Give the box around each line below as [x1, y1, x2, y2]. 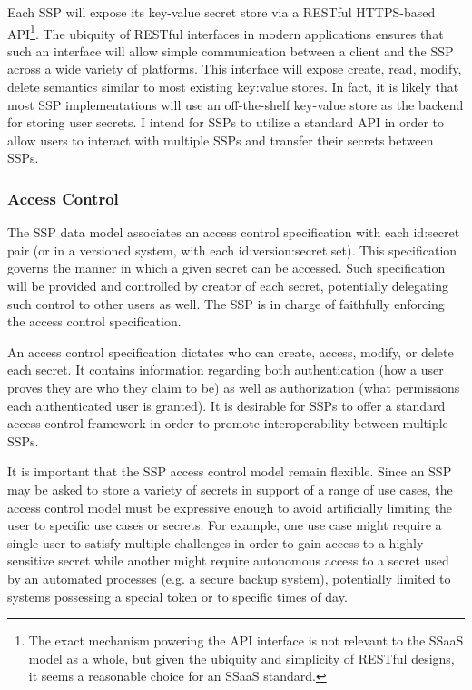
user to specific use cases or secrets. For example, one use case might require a [7, 515, 442, 535]
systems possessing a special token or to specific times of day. [7, 586, 348, 605]
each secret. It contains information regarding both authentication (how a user [7, 360, 444, 379]
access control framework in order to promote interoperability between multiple [7, 414, 448, 433]
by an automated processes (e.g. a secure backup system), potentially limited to [7, 568, 451, 587]
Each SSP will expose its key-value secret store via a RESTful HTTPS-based [7, 3, 436, 21]
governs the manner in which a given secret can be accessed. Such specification [7, 258, 446, 277]
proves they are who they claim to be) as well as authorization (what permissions [7, 377, 460, 396]
